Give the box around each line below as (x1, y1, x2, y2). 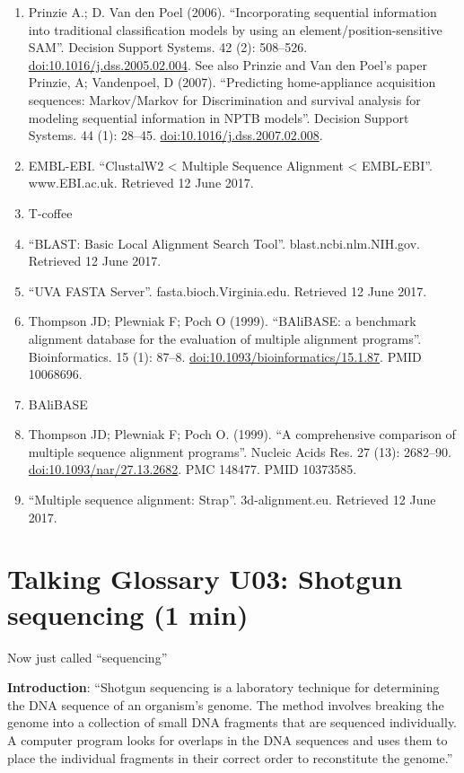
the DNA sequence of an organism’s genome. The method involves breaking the (7, 695, 444, 714)
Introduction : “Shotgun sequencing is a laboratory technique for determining (7, 678, 440, 697)
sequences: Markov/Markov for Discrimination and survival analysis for (28, 90, 421, 109)
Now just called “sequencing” (7, 647, 168, 666)
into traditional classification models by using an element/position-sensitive (28, 20, 442, 39)
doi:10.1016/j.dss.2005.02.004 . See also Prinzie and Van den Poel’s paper (28, 55, 427, 74)
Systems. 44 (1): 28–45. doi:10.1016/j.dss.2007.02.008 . (28, 126, 323, 145)
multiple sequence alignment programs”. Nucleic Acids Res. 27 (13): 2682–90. (28, 442, 451, 461)
